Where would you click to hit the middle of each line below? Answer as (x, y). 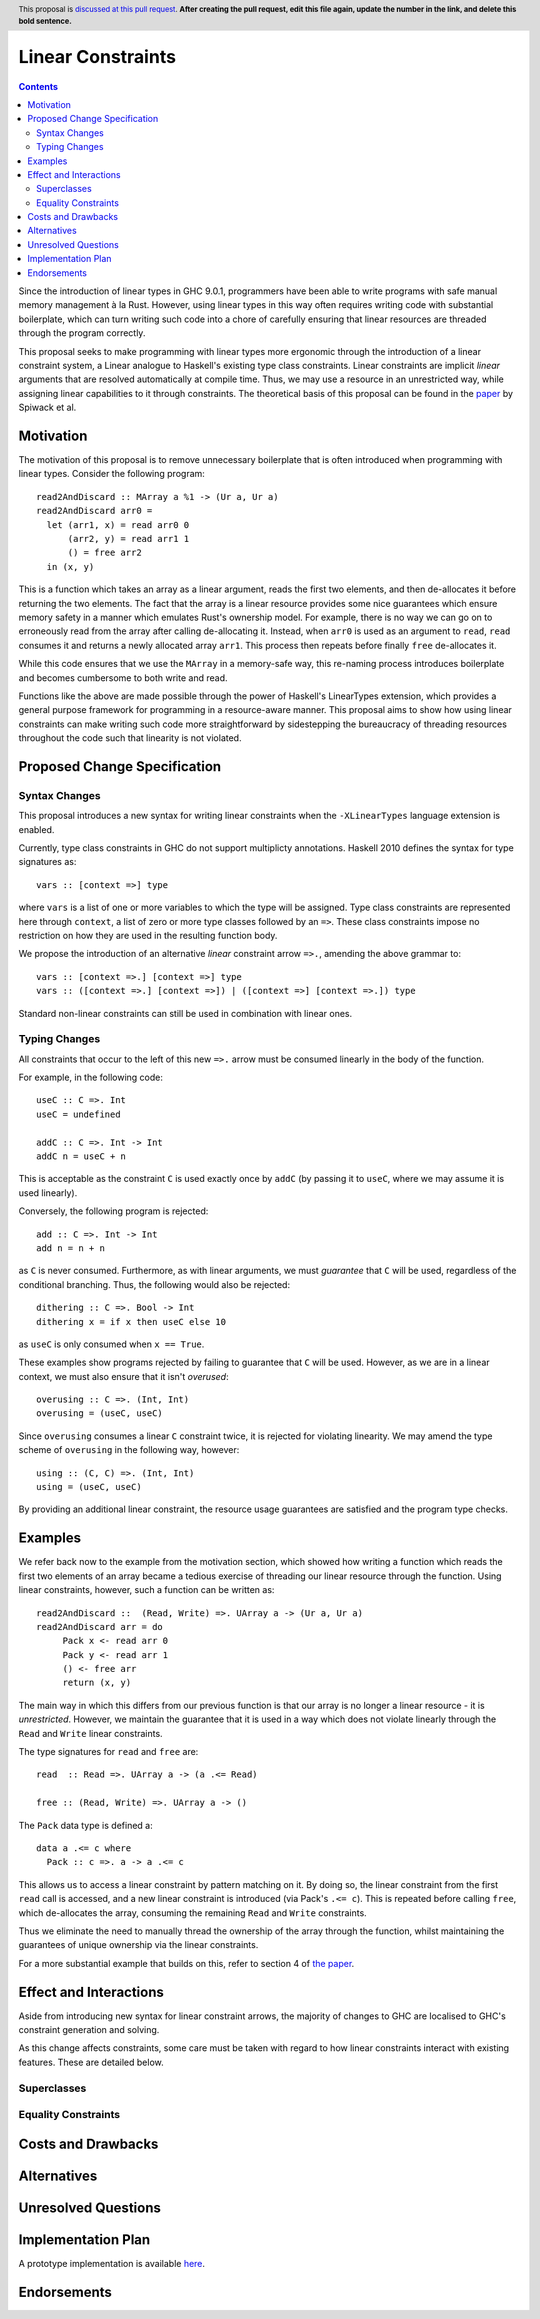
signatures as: (47, 862)
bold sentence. (45, 21)
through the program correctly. (82, 333)
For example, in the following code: (91, 1077)
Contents (38, 86)
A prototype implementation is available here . (111, 2263)
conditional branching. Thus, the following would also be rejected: (154, 1284)
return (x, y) (97, 1683)
